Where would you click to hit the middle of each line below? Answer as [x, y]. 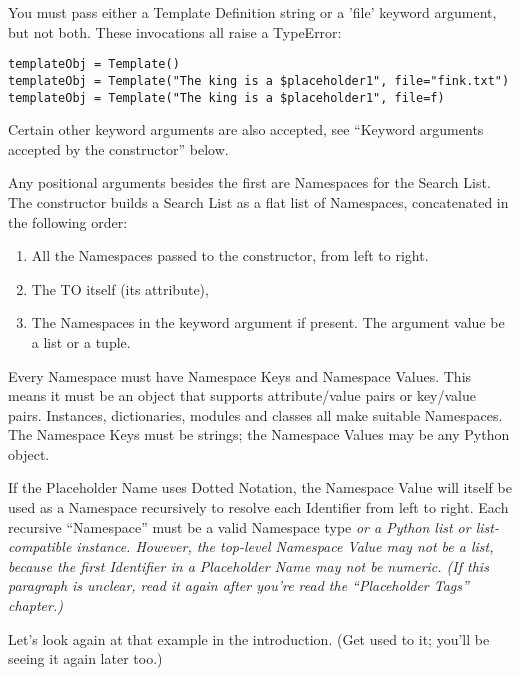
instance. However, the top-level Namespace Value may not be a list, [285, 546]
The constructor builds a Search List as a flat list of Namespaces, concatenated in [258, 201]
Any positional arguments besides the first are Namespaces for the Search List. [249, 182]
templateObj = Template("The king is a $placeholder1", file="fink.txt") [259, 80]
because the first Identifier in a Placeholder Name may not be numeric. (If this [248, 565]
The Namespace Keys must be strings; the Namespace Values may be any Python [259, 434]
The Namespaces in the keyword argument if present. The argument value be [268, 322]
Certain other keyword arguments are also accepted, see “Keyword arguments [246, 129]
